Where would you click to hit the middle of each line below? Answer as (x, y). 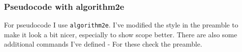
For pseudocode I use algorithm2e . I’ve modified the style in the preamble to (121, 25)
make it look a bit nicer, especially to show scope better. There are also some (121, 34)
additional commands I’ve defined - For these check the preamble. (103, 44)
